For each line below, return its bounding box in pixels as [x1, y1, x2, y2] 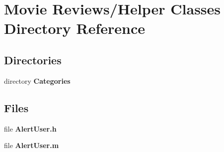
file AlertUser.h [4, 123, 57, 134]
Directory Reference [4, 18, 146, 38]
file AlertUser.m [4, 140, 59, 151]
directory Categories [4, 75, 71, 86]
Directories [4, 52, 62, 67]
